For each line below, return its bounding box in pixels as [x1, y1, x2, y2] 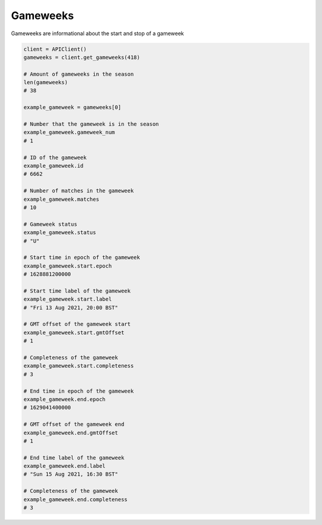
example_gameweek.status [23, 229, 97, 236]
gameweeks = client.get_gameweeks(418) [23, 54, 140, 61]
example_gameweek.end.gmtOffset [23, 429, 119, 436]
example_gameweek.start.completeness [23, 362, 134, 369]
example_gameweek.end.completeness [23, 496, 128, 503]
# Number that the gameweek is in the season [23, 121, 159, 128]
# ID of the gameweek [23, 154, 87, 161]
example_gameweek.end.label [23, 462, 106, 470]
